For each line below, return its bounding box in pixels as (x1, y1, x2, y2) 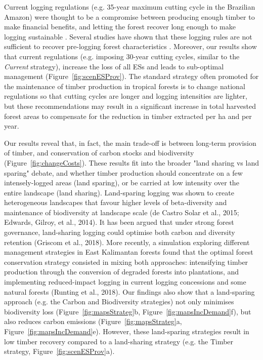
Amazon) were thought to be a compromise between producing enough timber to (4, 11, 255, 22)
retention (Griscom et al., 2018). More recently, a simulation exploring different (4, 236, 250, 247)
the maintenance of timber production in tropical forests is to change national (4, 81, 245, 91)
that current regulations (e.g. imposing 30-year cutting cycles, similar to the (4, 51, 240, 61)
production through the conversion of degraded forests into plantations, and (4, 266, 239, 277)
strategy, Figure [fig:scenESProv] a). (4, 346, 115, 356)
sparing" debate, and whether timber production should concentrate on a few (4, 167, 243, 178)
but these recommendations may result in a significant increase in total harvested (4, 100, 256, 111)
